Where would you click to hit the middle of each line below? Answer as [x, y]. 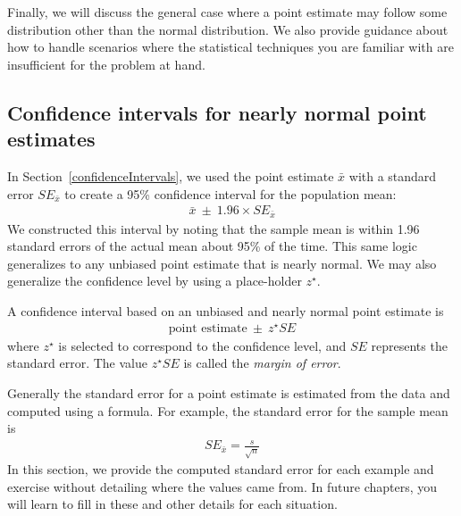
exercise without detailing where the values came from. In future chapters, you [222, 486]
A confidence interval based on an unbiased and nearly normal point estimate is [226, 311]
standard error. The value [77, 363]
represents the [409, 345]
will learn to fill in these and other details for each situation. [172, 504]
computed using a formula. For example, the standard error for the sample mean [228, 410]
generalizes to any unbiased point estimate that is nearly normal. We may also [222, 263]
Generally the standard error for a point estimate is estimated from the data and [229, 392]
